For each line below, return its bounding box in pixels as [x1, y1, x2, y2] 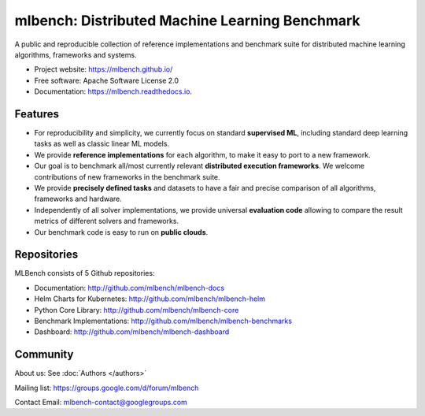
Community [14, 347, 74, 362]
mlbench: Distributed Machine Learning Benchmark [14, 12, 361, 29]
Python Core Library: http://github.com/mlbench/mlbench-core [34, 305, 239, 314]
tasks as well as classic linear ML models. [34, 139, 169, 149]
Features [14, 107, 59, 121]
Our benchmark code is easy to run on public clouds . [34, 227, 209, 236]
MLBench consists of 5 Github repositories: [14, 269, 155, 278]
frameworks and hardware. [34, 194, 122, 204]
